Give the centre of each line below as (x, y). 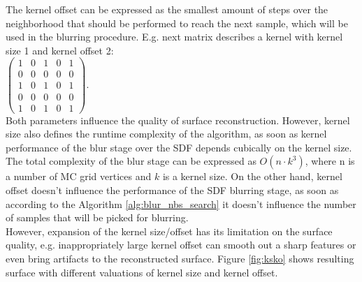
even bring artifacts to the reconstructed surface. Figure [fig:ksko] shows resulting (180, 258)
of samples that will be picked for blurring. (97, 217)
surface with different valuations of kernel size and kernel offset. (142, 272)
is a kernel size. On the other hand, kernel (252, 176)
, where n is (330, 161)
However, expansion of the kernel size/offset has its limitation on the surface (169, 231)
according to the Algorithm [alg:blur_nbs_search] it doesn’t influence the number (181, 203)
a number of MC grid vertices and (79, 176)
